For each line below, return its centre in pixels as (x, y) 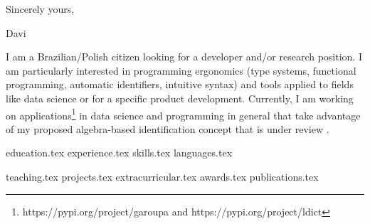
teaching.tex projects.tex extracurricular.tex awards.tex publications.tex (162, 176)
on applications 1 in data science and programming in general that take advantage (183, 114)
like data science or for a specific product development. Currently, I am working (180, 98)
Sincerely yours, (40, 9)
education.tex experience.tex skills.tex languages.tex (119, 153)
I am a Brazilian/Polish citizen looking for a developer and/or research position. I (184, 57)
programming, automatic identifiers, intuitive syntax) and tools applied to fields (180, 84)
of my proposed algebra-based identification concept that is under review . (168, 128)
